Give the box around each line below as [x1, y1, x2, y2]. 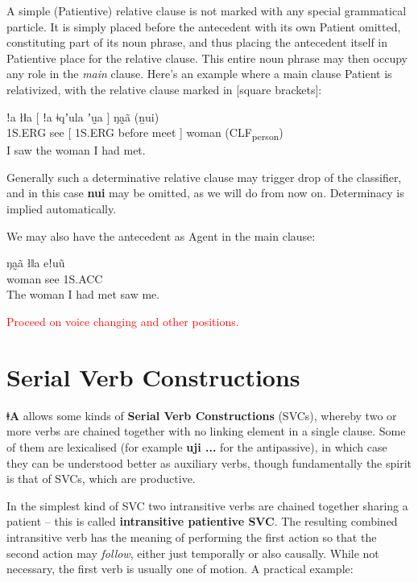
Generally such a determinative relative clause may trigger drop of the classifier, [6, 168, 402, 185]
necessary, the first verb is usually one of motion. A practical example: [6, 560, 354, 577]
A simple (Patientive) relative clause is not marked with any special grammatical [6, 2, 407, 19]
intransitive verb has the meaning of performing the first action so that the [6, 528, 377, 545]
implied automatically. [6, 200, 117, 217]
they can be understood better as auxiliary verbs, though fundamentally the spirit [6, 454, 412, 471]
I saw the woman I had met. [6, 142, 146, 159]
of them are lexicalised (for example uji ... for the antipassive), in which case [6, 438, 387, 455]
